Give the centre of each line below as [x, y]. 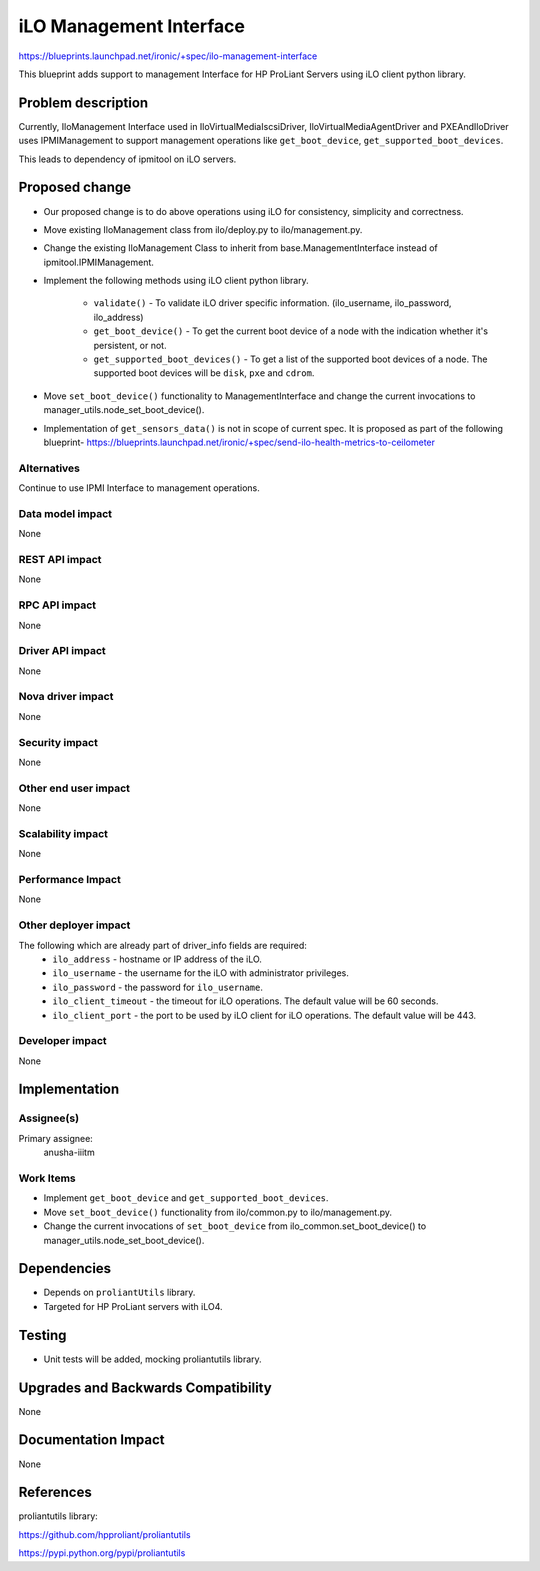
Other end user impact [74, 788]
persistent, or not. [130, 345]
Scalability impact [63, 833]
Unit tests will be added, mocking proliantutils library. [152, 1359]
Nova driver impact [66, 697]
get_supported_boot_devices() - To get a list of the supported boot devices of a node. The [290, 359]
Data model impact [65, 513]
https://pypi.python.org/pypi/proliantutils [102, 1553]
